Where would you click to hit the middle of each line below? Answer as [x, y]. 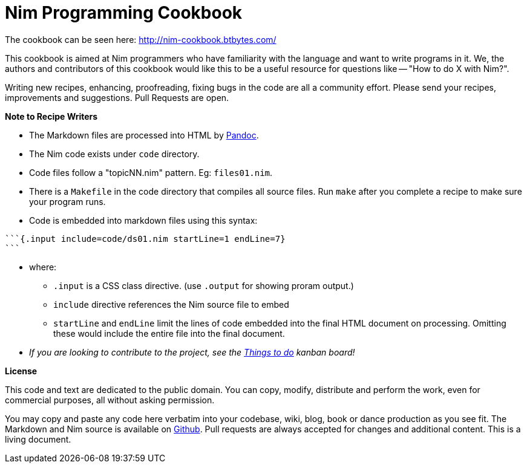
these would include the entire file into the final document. [169, 333]
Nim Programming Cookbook [124, 13]
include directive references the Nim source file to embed [171, 304]
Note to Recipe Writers [51, 116]
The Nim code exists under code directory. [114, 154]
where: [43, 267]
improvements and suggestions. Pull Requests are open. [117, 97]
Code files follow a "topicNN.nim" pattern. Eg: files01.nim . [151, 172]
